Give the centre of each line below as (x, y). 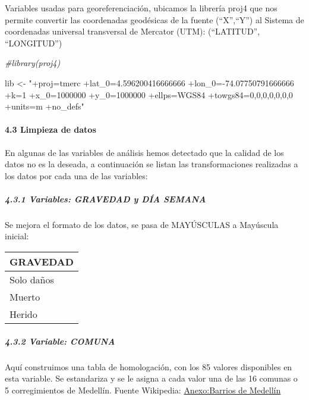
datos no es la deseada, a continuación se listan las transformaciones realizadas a (152, 164)
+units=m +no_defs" (45, 106)
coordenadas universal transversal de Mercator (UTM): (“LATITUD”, (133, 31)
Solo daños (32, 280)
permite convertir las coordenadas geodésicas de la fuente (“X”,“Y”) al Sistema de (154, 19)
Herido (23, 314)
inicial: (17, 236)
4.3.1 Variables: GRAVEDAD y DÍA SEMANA (105, 199)
